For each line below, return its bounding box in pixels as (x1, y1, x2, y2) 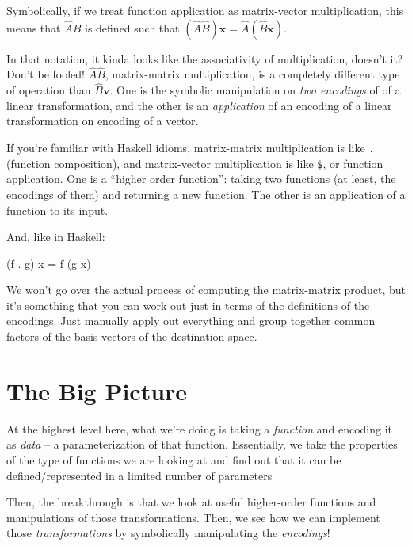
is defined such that (84, 19, 180, 36)
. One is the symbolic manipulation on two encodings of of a (109, 82, 401, 98)
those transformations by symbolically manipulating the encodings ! (6, 525, 330, 541)
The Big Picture (6, 374, 188, 407)
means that (6, 19, 61, 36)
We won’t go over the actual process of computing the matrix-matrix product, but (6, 281, 406, 298)
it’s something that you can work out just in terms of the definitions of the (6, 296, 370, 313)
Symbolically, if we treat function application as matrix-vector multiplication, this (6, 2, 404, 18)
